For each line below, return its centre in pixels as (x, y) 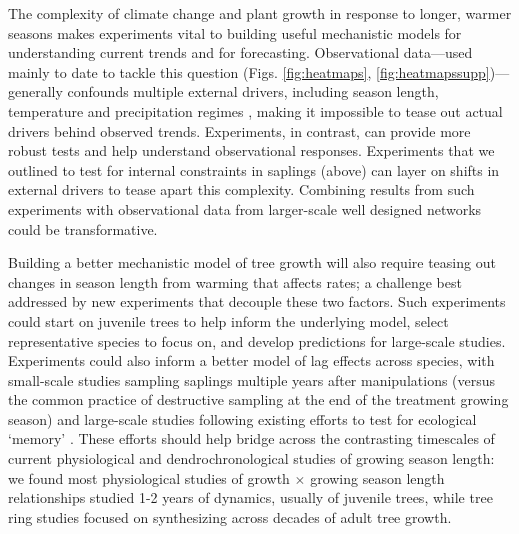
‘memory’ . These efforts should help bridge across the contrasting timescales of (251, 438)
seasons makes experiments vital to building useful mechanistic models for (235, 32)
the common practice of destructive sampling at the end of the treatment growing (258, 399)
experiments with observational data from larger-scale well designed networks (245, 208)
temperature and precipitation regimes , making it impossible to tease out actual (255, 110)
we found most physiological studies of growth (149, 477)
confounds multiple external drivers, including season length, (253, 91)
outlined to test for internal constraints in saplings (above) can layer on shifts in (254, 169)
